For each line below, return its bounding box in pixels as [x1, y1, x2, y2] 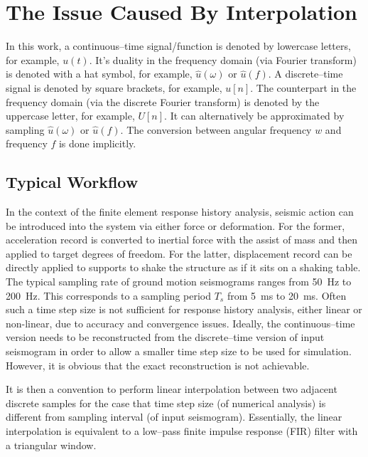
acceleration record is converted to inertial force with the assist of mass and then [6, 232, 357, 247]
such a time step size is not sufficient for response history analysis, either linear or [6, 302, 362, 317]
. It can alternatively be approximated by [164, 108, 345, 123]
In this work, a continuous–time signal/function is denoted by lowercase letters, [6, 38, 351, 53]
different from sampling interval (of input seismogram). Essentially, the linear [6, 409, 342, 424]
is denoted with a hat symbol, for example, [6, 66, 193, 81]
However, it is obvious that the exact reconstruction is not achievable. [6, 357, 310, 372]
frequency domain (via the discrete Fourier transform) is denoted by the [6, 94, 320, 109]
